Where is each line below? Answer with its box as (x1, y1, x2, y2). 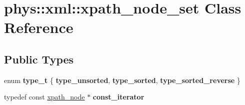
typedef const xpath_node (4, 91, 85, 102)
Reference (4, 17, 73, 37)
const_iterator (92, 91, 144, 102)
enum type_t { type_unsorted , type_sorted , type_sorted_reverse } (4, 74, 240, 85)
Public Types (4, 51, 74, 66)
